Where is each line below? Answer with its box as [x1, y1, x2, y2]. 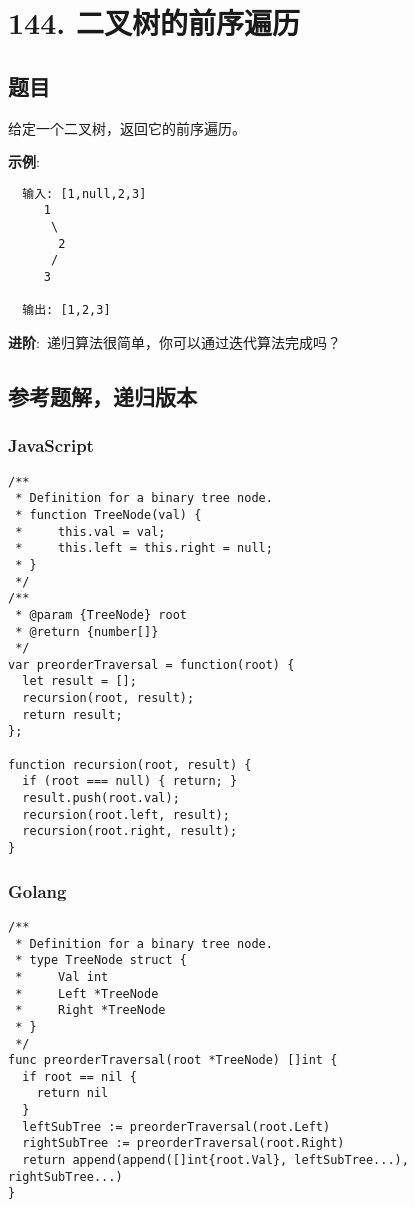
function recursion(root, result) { [8, 757, 252, 772]
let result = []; [22, 674, 137, 689]
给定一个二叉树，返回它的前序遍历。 [8, 117, 246, 138]
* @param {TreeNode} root [15, 607, 187, 622]
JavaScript [8, 433, 94, 458]
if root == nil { [22, 1069, 137, 1084]
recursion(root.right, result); [22, 824, 238, 839]
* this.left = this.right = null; [15, 541, 273, 556]
